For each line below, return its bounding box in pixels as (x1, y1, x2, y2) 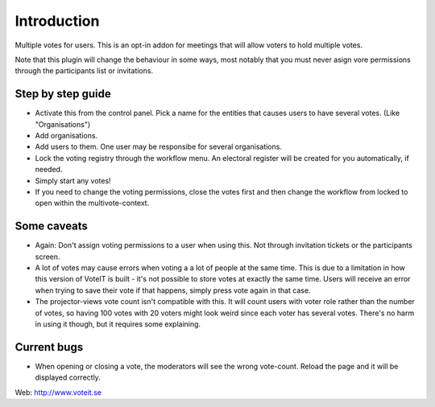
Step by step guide (14, 87, 112, 101)
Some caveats (14, 220, 89, 233)
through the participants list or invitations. (14, 66, 153, 76)
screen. (35, 252, 60, 261)
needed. (35, 165, 63, 175)
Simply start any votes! (35, 175, 112, 185)
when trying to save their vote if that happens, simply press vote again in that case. (35, 286, 311, 295)
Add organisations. (35, 131, 98, 141)
